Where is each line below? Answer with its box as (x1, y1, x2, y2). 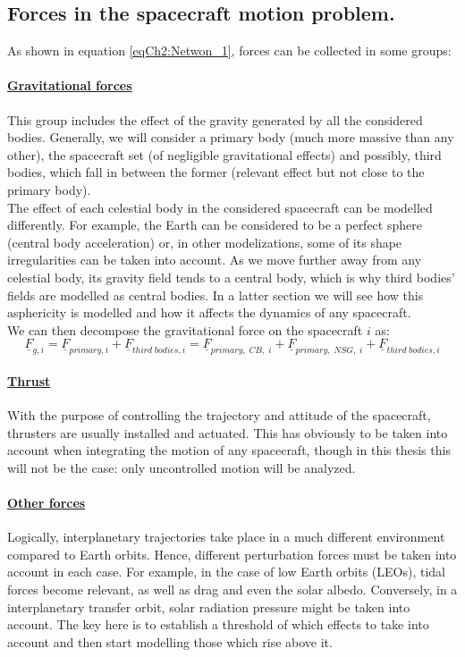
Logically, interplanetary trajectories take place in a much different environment (7, 527, 445, 546)
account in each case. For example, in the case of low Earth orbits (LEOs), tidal (7, 562, 446, 581)
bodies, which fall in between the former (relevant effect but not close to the (7, 163, 425, 181)
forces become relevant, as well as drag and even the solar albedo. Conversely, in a (7, 580, 458, 599)
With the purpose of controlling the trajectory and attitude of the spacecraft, (7, 406, 431, 425)
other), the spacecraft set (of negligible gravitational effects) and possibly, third (7, 145, 442, 164)
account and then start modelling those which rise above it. (7, 632, 333, 651)
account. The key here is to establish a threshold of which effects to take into (7, 615, 429, 634)
